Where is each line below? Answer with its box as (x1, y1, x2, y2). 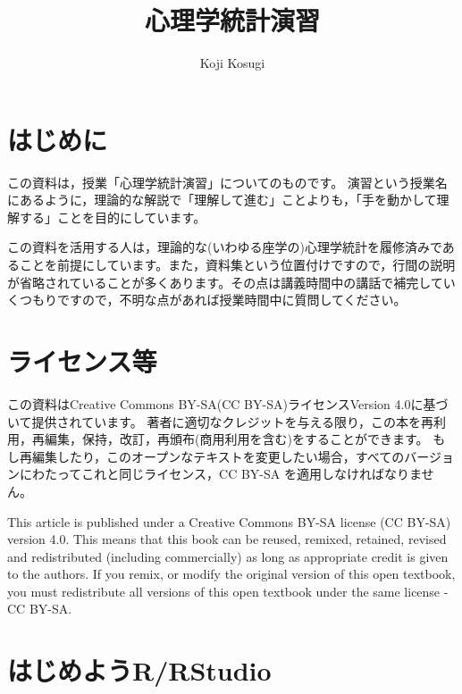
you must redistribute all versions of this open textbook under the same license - (7, 581, 449, 600)
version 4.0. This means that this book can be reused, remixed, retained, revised (7, 530, 447, 548)
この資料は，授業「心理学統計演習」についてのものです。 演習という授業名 (7, 172, 448, 191)
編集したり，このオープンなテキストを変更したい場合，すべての (31, 447, 405, 465)
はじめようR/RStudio (7, 652, 272, 689)
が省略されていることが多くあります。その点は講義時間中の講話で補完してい (7, 272, 456, 291)
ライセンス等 (7, 343, 157, 379)
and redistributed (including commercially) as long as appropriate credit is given (7, 547, 449, 565)
